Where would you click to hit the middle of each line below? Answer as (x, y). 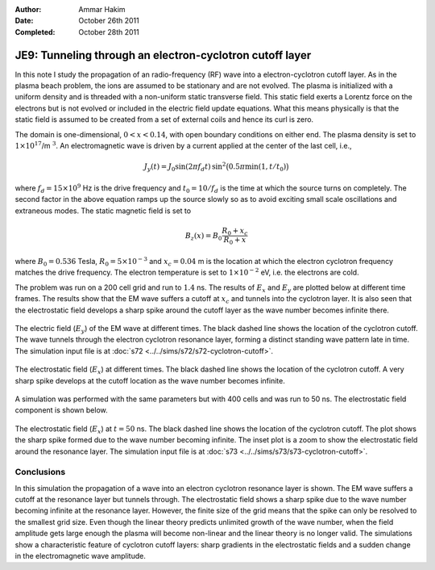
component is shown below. (61, 410)
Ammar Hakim (102, 9)
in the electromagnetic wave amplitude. (81, 555)
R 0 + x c (235, 232)
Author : (28, 9)
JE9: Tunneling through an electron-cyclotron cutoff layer (163, 55)
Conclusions (40, 472)
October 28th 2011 (109, 31)
